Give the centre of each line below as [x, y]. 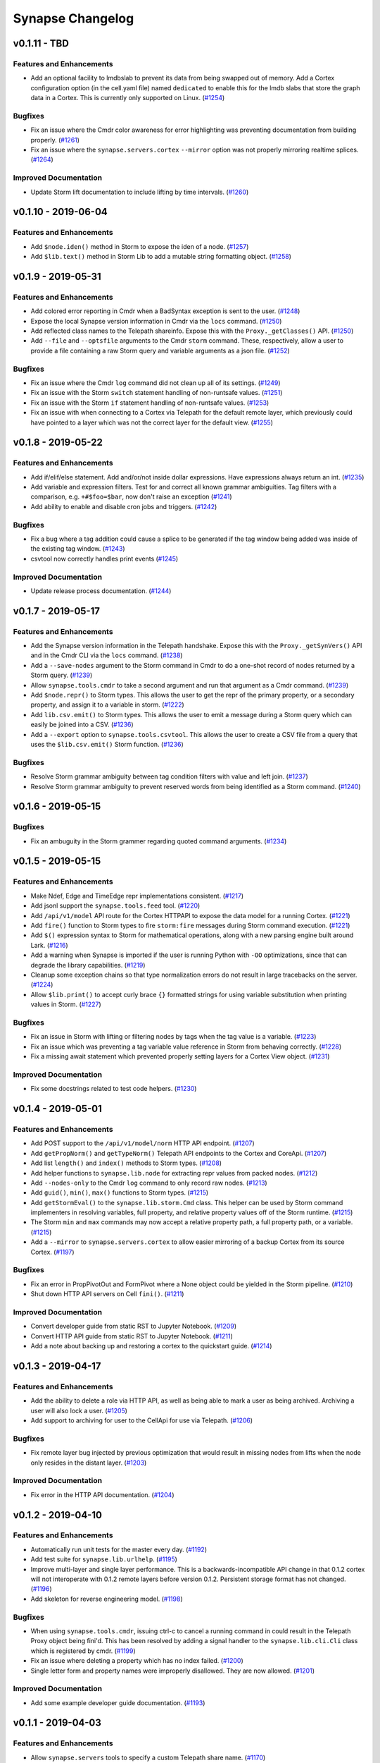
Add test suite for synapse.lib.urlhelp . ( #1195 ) [104, 1559]
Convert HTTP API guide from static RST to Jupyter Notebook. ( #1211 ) [132, 1336]
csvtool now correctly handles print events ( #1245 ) [104, 559]
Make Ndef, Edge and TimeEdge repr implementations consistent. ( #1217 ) [137, 896]
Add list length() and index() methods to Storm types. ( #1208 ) [126, 1163]
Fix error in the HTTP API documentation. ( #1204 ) [102, 1494]
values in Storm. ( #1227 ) [66, 1004]
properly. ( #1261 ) [55, 140]
